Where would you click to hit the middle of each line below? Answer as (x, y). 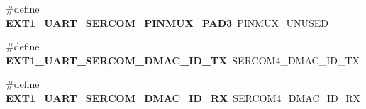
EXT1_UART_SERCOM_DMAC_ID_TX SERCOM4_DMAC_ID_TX (183, 60)
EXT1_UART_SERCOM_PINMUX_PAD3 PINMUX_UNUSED (167, 22)
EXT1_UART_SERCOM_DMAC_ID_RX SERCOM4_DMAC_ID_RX (183, 97)
